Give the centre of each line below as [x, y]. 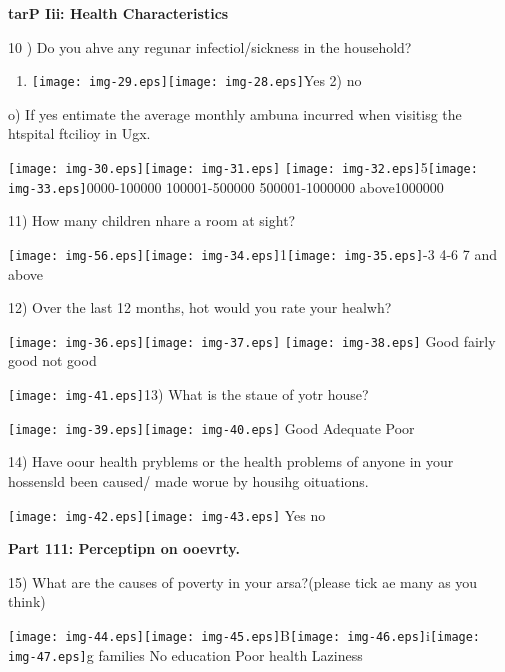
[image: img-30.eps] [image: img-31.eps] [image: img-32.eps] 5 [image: [243, 167]
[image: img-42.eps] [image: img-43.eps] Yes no [167, 514]
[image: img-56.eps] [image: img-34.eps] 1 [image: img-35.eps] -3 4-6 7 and [252, 253]
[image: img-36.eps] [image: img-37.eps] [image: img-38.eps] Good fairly [252, 340]
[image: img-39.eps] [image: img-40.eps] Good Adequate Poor [211, 427]
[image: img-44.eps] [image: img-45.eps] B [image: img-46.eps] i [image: [244, 634]
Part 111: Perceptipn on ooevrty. [124, 548]
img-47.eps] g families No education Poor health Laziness [185, 654]
